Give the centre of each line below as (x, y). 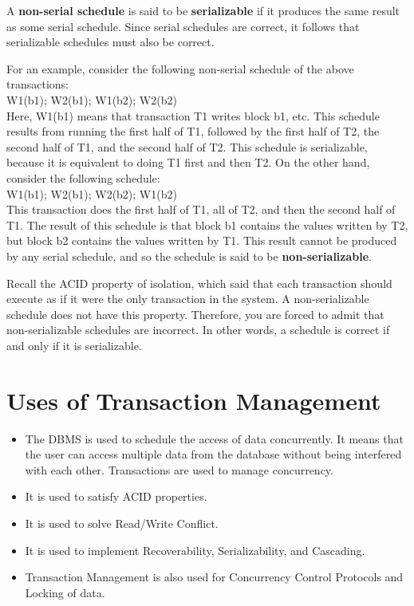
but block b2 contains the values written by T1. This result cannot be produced (202, 240)
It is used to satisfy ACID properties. (116, 496)
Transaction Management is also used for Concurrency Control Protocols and (214, 577)
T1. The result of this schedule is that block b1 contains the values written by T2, (207, 224)
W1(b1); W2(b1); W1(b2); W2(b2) (92, 99)
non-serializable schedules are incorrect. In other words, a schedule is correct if (198, 330)
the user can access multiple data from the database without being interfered (213, 454)
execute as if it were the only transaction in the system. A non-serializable (188, 299)
